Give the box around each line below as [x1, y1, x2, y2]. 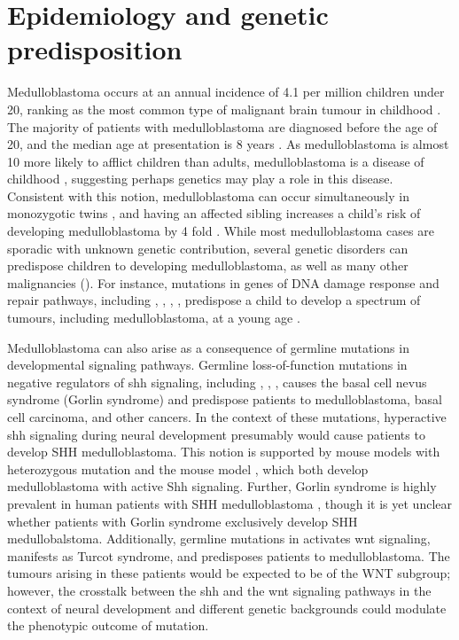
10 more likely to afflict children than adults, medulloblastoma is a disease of [7, 152, 424, 170]
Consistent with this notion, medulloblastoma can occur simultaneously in [7, 186, 409, 205]
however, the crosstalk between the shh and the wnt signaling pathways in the [7, 581, 432, 599]
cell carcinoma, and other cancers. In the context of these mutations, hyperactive [7, 408, 447, 425]
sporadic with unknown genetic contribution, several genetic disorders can [7, 238, 408, 257]
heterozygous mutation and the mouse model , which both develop [7, 459, 369, 478]
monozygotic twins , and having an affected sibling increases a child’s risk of [7, 204, 421, 222]
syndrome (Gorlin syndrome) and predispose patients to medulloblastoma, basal [7, 390, 442, 409]
